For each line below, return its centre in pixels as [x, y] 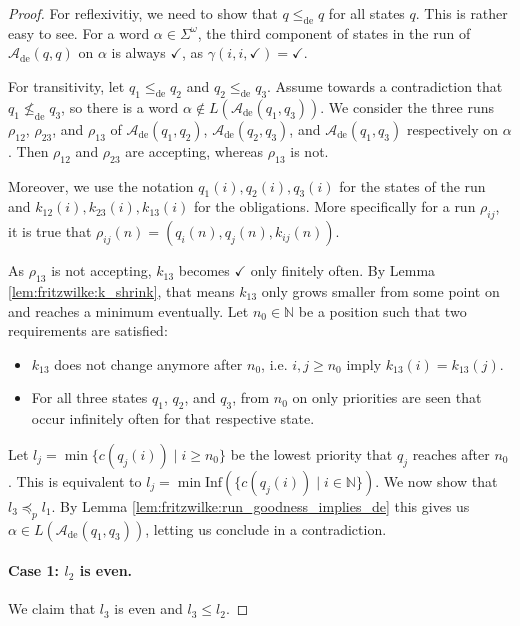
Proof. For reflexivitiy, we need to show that [143, 13]
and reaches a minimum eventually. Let [128, 310]
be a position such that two [382, 310]
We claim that [52, 608]
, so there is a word [120, 106]
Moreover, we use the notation [101, 185]
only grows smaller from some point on [380, 290]
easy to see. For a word [79, 32]
